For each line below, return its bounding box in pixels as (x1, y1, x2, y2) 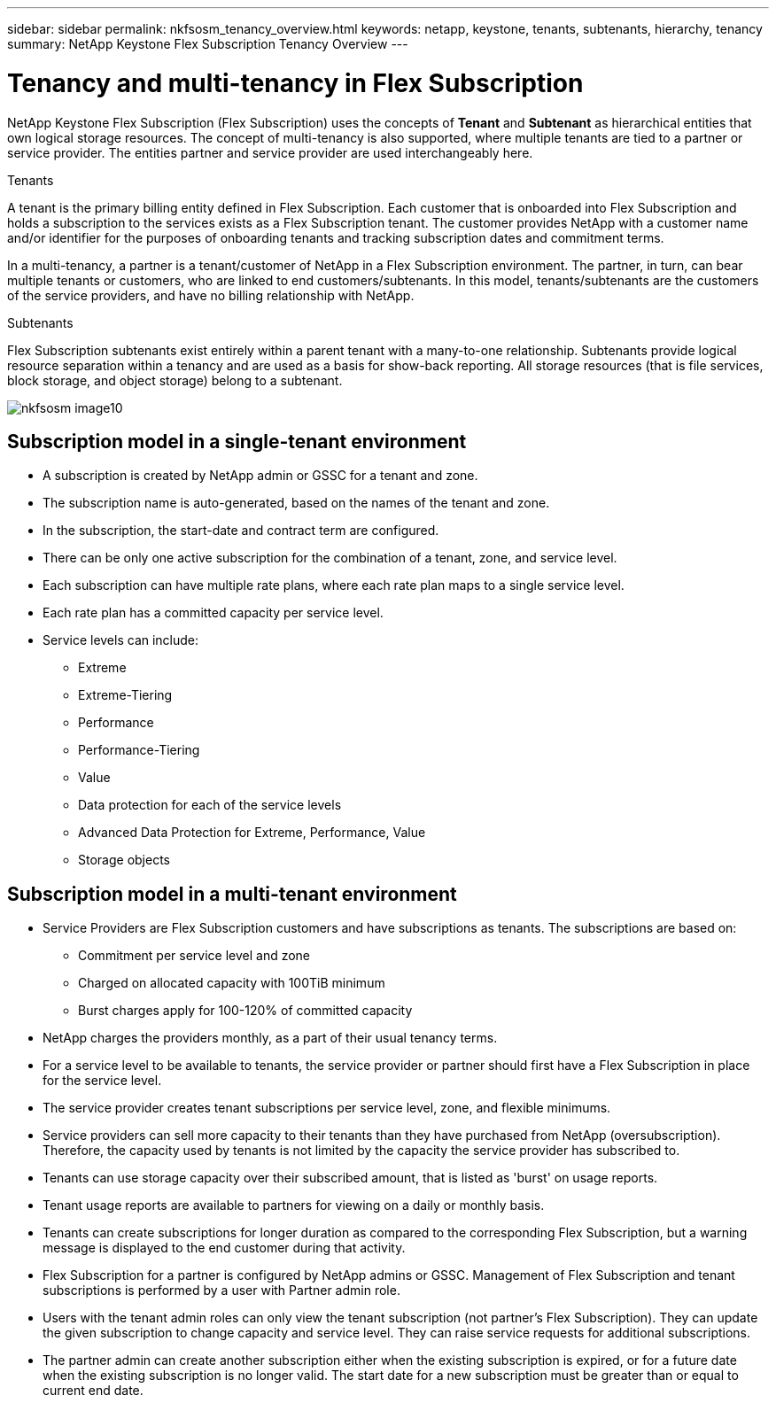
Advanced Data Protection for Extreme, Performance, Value (78, 825, 426, 841)
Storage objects (78, 852, 170, 868)
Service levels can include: (43, 632, 199, 648)
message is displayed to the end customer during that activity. (43, 1240, 406, 1256)
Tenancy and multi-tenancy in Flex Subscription (7, 67, 584, 98)
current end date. (43, 1383, 144, 1399)
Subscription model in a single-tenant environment (7, 430, 467, 453)
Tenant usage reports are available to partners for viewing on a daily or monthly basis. (43, 1198, 545, 1213)
